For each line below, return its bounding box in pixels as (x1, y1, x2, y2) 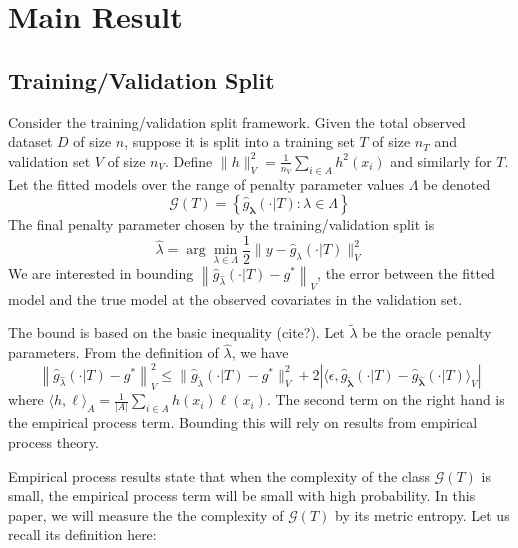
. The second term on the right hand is (266, 389, 505, 410)
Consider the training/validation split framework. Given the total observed (8, 111, 466, 132)
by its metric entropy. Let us (335, 504, 510, 525)
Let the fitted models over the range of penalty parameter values (8, 173, 404, 194)
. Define (165, 150, 213, 171)
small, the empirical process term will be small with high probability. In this (8, 485, 476, 506)
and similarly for (390, 150, 492, 171)
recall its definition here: (8, 524, 157, 545)
